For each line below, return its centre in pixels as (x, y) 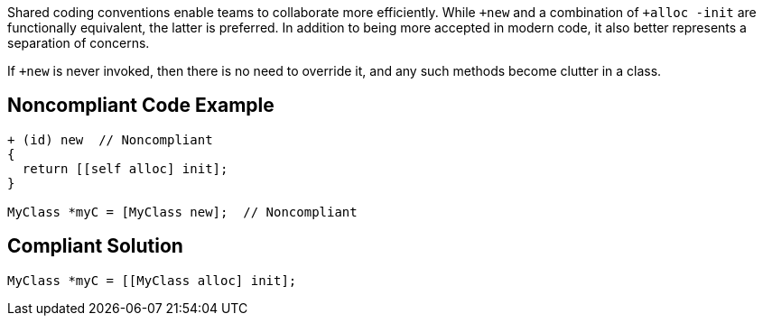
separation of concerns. (79, 43)
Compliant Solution (95, 246)
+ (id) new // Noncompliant (110, 139)
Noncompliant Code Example (141, 106)
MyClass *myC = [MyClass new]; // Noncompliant (182, 212)
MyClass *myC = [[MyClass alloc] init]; (152, 280)
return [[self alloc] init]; (125, 168)
